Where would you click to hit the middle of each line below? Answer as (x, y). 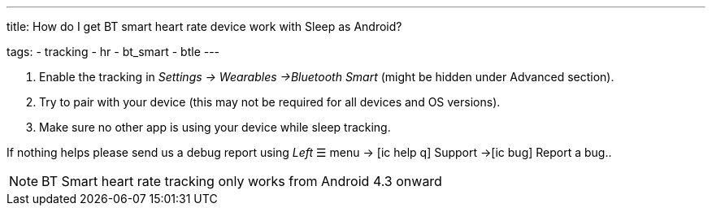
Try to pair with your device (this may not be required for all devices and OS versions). (270, 102)
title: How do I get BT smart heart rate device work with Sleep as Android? (204, 26)
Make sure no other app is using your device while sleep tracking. (215, 127)
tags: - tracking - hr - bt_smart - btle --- (113, 52)
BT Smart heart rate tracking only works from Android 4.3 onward (242, 181)
